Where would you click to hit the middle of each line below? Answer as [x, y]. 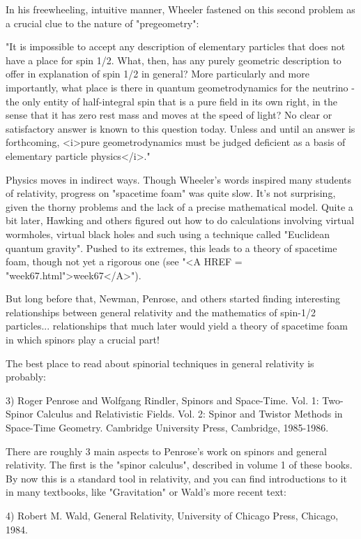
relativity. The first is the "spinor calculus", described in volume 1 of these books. [179, 465]
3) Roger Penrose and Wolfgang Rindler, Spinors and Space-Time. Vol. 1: [162, 400]
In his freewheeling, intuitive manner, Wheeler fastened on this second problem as [180, 9]
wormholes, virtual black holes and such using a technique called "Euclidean [168, 234]
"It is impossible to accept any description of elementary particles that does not [176, 46]
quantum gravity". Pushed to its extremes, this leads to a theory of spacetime [171, 248]
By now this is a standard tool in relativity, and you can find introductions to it [176, 478]
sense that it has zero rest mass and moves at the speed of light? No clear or [169, 115]
